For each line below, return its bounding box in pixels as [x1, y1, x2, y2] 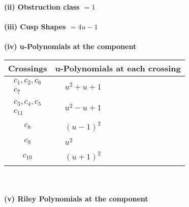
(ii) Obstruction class [4, 2, 80, 12]
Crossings [8, 62, 47, 74]
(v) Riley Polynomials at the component [4, 193, 148, 203]
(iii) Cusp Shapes [4, 21, 66, 32]
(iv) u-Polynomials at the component [4, 41, 137, 52]
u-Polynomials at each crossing [55, 62, 181, 74]
